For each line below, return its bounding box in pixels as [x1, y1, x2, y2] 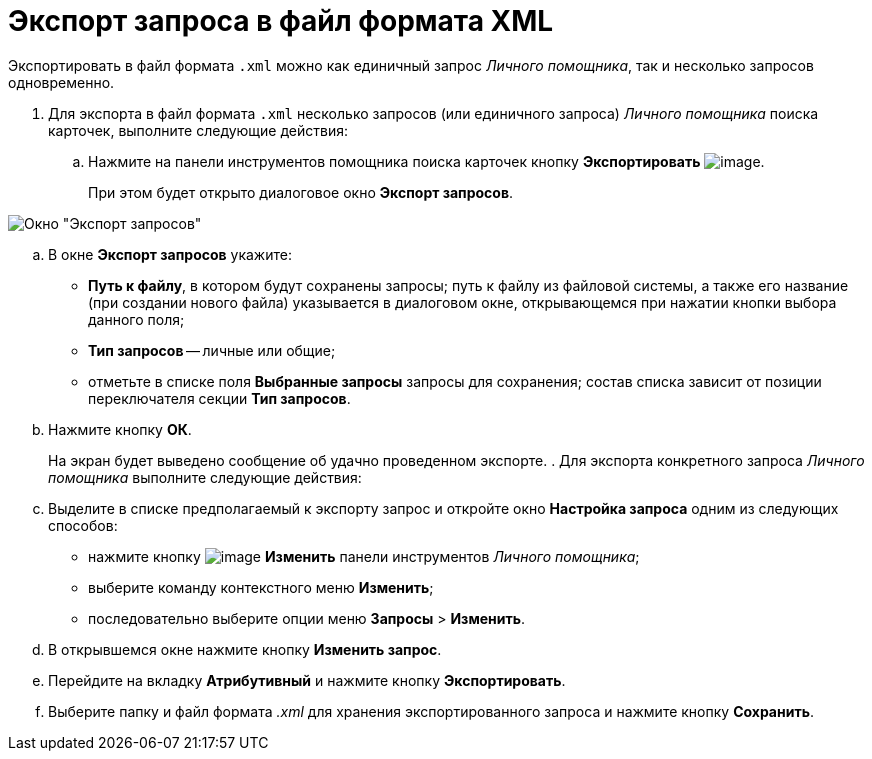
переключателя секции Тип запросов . [88, 389, 351, 407]
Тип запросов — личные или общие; [88, 341, 336, 359]
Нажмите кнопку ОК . [48, 420, 192, 438]
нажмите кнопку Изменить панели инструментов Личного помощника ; [88, 547, 640, 565]
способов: [48, 516, 118, 534]
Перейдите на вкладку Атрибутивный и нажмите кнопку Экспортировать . [48, 671, 566, 689]
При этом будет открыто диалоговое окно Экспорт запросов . [88, 183, 513, 201]
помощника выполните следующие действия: [48, 468, 362, 486]
